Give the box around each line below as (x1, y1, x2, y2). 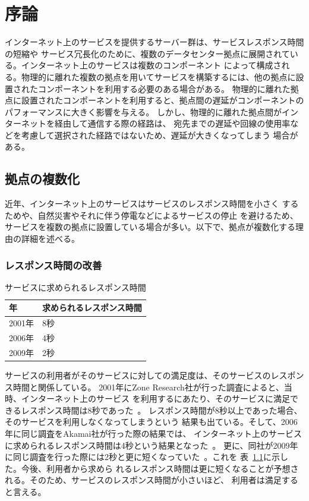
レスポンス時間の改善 (5, 257, 102, 272)
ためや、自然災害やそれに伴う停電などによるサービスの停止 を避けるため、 (5, 209, 298, 221)
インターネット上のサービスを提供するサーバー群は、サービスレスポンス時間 (5, 36, 304, 48)
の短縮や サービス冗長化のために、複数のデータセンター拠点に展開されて (5, 47, 290, 59)
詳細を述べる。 (21, 232, 80, 245)
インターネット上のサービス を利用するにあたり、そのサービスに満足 (21, 392, 291, 405)
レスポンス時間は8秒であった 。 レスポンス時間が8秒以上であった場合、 (21, 404, 302, 416)
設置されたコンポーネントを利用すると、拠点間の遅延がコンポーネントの (21, 94, 304, 106)
